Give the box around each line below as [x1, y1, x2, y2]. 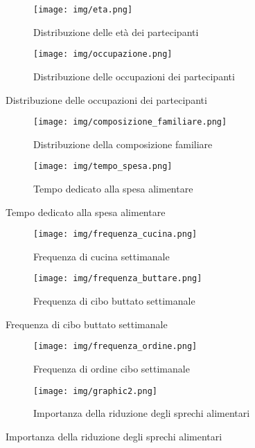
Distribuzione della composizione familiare [33, 136, 213, 151]
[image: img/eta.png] [33, 5, 133, 15]
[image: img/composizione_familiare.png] [33, 117, 227, 127]
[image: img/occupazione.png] [33, 49, 173, 60]
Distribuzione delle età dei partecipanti [33, 24, 199, 39]
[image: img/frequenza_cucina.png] [33, 229, 197, 240]
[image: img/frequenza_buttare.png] [33, 274, 202, 284]
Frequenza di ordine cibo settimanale [33, 361, 190, 375]
